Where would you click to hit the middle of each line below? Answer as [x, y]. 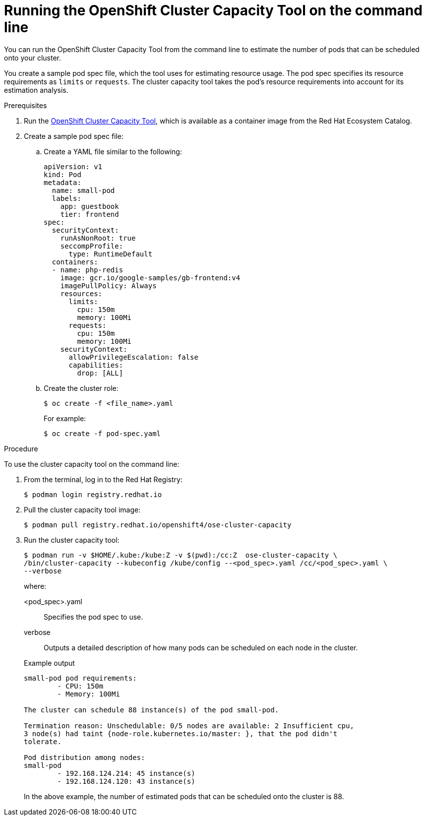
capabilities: [96, 365]
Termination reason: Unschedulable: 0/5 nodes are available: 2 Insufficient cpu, [189, 725]
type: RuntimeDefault [111, 254]
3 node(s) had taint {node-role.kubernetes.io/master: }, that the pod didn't [181, 733]
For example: [65, 418]
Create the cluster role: [81, 388]
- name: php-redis [88, 270]
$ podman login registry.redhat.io [93, 494]
